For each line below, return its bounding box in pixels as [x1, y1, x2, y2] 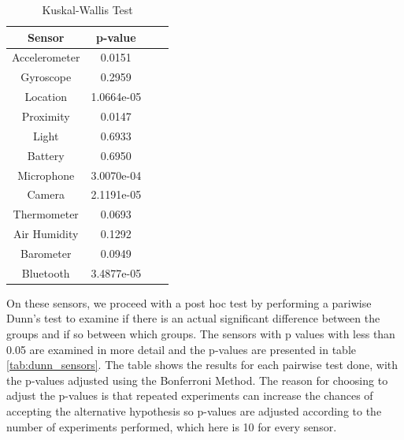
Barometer [20, 244, 72, 261]
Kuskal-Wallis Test [42, 2, 133, 17]
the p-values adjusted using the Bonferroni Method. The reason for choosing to [6, 371, 388, 388]
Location [24, 88, 67, 105]
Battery [27, 147, 65, 163]
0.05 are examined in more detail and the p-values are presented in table [6, 341, 357, 357]
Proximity [21, 107, 70, 124]
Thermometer [13, 206, 79, 222]
